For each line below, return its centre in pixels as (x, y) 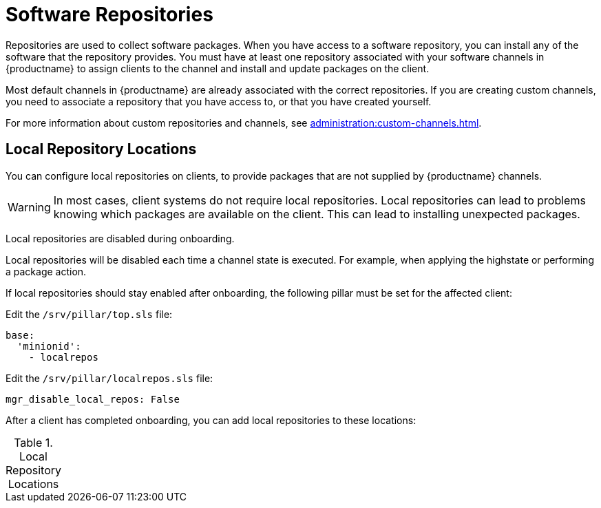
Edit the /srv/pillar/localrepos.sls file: (109, 378)
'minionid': (49, 346)
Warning (29, 207)
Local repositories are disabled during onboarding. (120, 238)
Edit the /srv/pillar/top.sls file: (89, 314)
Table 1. (33, 442)
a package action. (46, 271)
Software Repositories (109, 14)
